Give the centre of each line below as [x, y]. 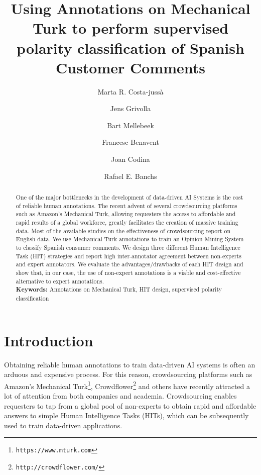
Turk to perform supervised [130, 28]
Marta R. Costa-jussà [130, 91]
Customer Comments [130, 67]
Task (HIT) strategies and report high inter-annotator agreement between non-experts [128, 256]
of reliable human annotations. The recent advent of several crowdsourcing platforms [126, 205]
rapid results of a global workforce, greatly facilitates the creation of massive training [127, 222]
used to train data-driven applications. [63, 425]
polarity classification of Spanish [130, 47]
